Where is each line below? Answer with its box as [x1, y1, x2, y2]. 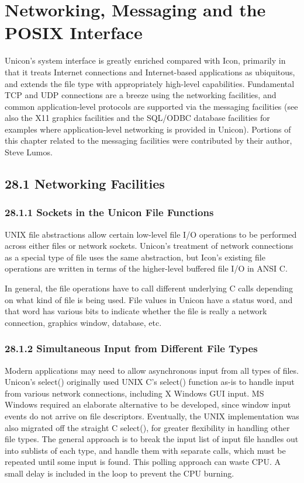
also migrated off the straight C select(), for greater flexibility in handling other [5, 421, 290, 433]
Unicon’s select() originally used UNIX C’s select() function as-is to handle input [5, 376, 295, 388]
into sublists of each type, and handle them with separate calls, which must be [5, 444, 286, 456]
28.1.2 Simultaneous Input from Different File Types [5, 341, 258, 356]
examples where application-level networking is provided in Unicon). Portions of [5, 123, 291, 135]
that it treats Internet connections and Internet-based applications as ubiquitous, [5, 65, 295, 78]
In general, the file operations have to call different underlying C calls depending [5, 282, 293, 294]
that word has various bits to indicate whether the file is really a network [5, 305, 267, 317]
